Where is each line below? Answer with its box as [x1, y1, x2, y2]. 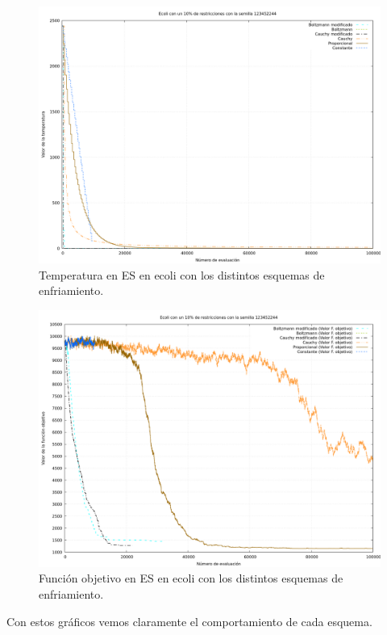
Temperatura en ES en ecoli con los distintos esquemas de [39, 266, 325, 283]
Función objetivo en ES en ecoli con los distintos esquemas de [39, 570, 343, 587]
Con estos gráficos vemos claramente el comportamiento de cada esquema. [6, 612, 372, 629]
